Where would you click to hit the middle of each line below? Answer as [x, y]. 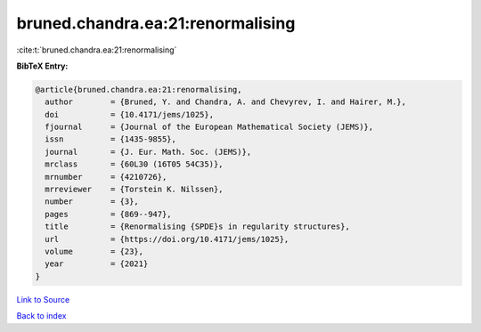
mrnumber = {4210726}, [106, 177]
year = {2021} [97, 264]
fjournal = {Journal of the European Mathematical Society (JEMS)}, [209, 127]
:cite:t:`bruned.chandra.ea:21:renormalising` [97, 50]
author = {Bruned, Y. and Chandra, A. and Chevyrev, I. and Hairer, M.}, [226, 102]
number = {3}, [92, 202]
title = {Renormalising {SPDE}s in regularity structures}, [198, 227]
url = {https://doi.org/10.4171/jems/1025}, [167, 239]
